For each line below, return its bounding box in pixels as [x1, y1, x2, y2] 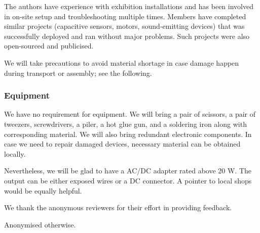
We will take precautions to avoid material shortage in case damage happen [4, 57, 239, 68]
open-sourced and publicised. [4, 40, 94, 51]
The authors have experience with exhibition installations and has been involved [4, 1, 253, 11]
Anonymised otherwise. [4, 219, 76, 229]
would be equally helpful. [4, 185, 82, 196]
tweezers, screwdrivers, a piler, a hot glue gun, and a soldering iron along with [4, 118, 247, 129]
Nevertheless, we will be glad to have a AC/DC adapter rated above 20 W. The [4, 165, 252, 176]
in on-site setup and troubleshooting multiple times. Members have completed [4, 11, 246, 21]
